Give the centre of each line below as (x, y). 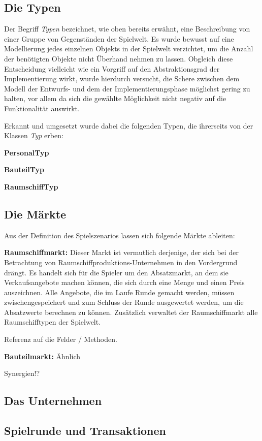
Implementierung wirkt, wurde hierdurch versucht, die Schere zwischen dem (122, 78)
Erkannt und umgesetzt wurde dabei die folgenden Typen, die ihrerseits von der (129, 125)
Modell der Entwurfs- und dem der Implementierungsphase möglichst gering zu (127, 88)
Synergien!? (22, 373)
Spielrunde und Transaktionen (85, 431)
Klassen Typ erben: (34, 135)
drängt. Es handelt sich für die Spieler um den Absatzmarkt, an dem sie (116, 272)
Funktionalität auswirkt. (42, 108)
